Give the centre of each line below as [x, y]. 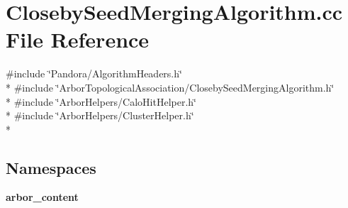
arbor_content [42, 197]
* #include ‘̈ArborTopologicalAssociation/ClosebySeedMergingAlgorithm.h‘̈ [170, 87]
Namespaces [51, 167]
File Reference [78, 39]
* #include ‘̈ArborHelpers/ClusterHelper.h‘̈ [100, 115]
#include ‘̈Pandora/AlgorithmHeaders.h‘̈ [94, 73]
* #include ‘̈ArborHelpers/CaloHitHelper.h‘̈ [101, 101]
